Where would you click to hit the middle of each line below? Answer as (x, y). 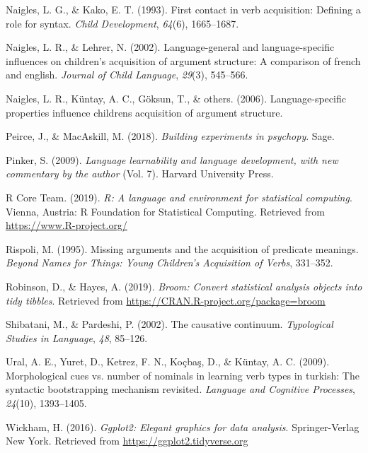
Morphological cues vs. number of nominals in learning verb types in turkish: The (183, 375)
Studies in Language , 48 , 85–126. (77, 337)
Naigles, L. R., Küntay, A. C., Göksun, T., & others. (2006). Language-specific (176, 98)
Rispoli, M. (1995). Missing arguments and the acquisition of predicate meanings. (182, 248)
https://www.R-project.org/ (67, 225)
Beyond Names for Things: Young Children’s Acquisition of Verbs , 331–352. (169, 263)
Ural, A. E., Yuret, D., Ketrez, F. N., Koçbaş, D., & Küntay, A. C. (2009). (168, 361)
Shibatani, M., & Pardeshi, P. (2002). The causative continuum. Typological (169, 324)
